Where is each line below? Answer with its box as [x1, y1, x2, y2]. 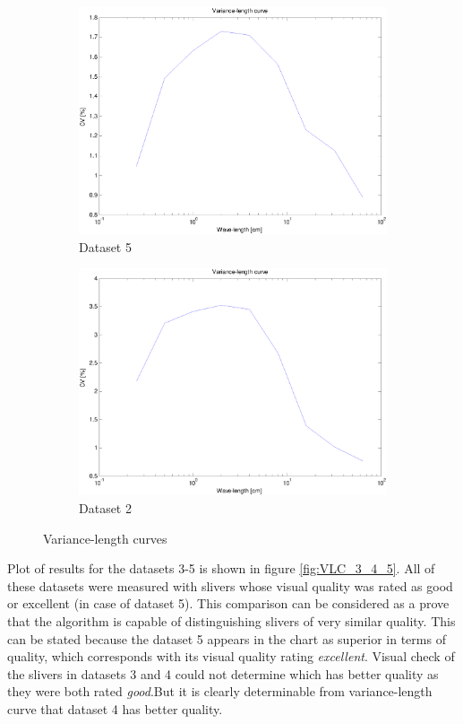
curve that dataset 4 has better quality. [7, 699, 223, 718]
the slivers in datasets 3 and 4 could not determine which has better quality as [7, 664, 439, 683]
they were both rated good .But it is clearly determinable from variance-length [7, 682, 433, 701]
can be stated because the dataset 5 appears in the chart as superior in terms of [7, 629, 446, 648]
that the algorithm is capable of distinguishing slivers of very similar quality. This [7, 611, 456, 630]
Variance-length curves [43, 528, 167, 547]
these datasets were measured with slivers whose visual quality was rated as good [7, 576, 453, 595]
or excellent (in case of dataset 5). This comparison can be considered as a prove [7, 594, 450, 613]
